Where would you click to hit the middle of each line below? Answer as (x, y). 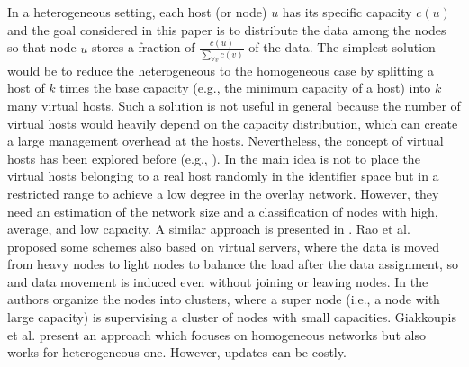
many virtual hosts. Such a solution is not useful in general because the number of (234, 105)
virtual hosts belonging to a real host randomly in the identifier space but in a (223, 176)
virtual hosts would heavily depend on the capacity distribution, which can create (233, 123)
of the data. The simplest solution (342, 47)
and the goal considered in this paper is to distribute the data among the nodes (227, 29)
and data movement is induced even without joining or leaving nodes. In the (218, 281)
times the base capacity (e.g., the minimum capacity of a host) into (245, 88)
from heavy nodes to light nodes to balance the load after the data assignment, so (233, 264)
